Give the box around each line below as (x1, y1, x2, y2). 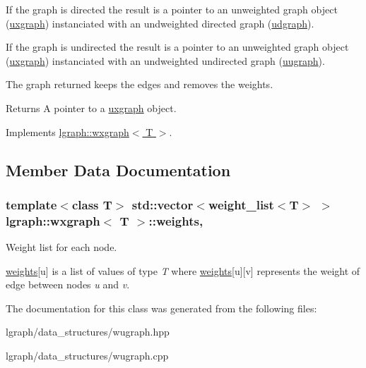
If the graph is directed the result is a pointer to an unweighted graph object (6, 2, 338, 16)
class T (71, 195, 112, 213)
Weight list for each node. (6, 240, 117, 254)
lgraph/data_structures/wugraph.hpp (6, 324, 170, 339)
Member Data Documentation (6, 159, 231, 180)
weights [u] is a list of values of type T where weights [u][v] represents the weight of (6, 263, 360, 278)
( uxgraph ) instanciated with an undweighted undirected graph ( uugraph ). (6, 53, 325, 68)
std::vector (131, 195, 194, 213)
